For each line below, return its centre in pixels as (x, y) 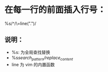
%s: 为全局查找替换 (31, 52)
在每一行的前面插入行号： (55, 10)
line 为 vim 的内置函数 (33, 64)
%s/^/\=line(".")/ (20, 23)
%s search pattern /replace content (42, 58)
